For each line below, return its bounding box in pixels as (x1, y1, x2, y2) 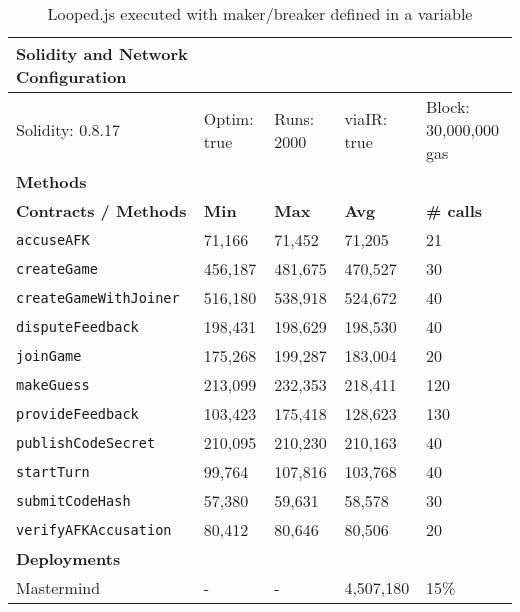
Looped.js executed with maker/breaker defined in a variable (47, 2, 473, 25)
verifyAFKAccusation (16, 521, 172, 538)
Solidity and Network (16, 42, 188, 65)
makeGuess (16, 376, 90, 393)
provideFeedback (16, 405, 139, 422)
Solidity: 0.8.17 (16, 118, 121, 141)
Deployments (16, 547, 121, 570)
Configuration (16, 65, 127, 88)
